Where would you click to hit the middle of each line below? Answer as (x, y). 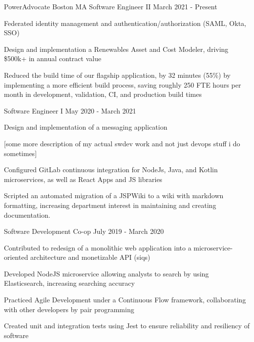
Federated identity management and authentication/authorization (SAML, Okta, (125, 23)
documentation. (27, 215)
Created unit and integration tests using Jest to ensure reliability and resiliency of (127, 326)
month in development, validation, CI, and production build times (103, 94)
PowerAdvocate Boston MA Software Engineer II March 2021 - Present (111, 6)
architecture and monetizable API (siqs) (90, 257)
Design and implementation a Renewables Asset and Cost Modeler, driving (116, 49)
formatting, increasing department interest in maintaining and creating (110, 205)
